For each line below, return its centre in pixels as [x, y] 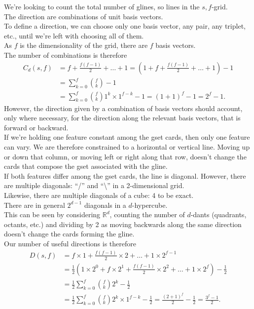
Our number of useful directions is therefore [70, 243]
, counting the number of [147, 214]
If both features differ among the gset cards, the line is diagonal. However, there [125, 175]
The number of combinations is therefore [66, 55]
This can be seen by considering [52, 214]
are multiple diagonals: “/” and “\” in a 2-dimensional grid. [94, 185]
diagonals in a [105, 205]
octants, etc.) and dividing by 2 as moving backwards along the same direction [123, 224]
